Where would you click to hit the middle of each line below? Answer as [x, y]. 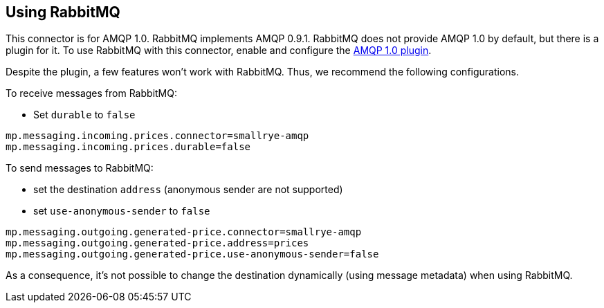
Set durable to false [84, 115]
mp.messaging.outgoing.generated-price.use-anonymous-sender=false [192, 254]
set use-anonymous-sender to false [122, 211]
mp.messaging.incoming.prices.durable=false [128, 147]
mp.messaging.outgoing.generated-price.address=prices [157, 243]
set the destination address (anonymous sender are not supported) [188, 190]
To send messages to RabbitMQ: [80, 168]
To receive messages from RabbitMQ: [91, 93]
